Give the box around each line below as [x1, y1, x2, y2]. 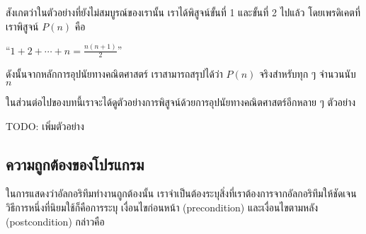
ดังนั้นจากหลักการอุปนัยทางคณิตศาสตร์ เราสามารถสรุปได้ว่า [6, 66, 223, 81]
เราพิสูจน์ [6, 18, 39, 33]
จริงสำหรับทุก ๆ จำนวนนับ [259, 66, 356, 81]
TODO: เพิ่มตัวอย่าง [6, 118, 84, 133]
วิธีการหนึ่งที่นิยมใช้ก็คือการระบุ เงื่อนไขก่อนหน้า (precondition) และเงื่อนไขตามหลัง [6, 199, 319, 214]
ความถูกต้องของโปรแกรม [6, 153, 144, 175]
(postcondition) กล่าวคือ [6, 213, 105, 228]
